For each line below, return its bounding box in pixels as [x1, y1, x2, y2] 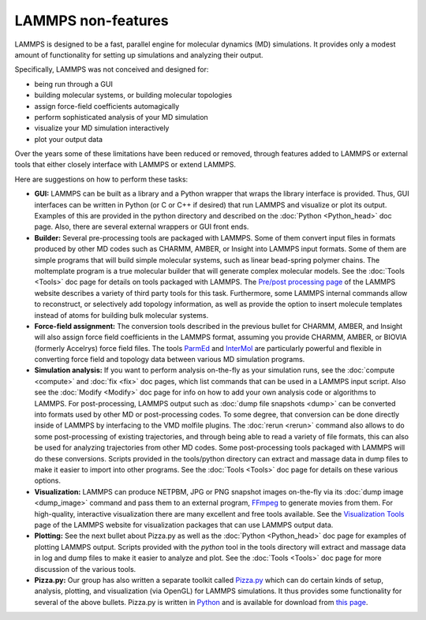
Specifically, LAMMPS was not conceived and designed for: [14, 65, 209, 74]
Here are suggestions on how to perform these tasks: [14, 174, 189, 184]
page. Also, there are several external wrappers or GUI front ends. [34, 222, 249, 232]
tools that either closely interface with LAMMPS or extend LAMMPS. [14, 160, 237, 170]
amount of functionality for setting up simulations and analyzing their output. [14, 50, 263, 59]
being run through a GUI [34, 79, 114, 88]
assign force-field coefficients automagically [34, 101, 180, 110]
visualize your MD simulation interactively [34, 123, 170, 133]
